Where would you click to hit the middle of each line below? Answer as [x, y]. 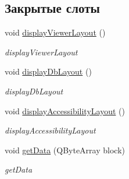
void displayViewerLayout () [55, 32]
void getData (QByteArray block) [65, 150]
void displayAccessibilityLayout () [65, 110]
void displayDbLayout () [48, 71]
